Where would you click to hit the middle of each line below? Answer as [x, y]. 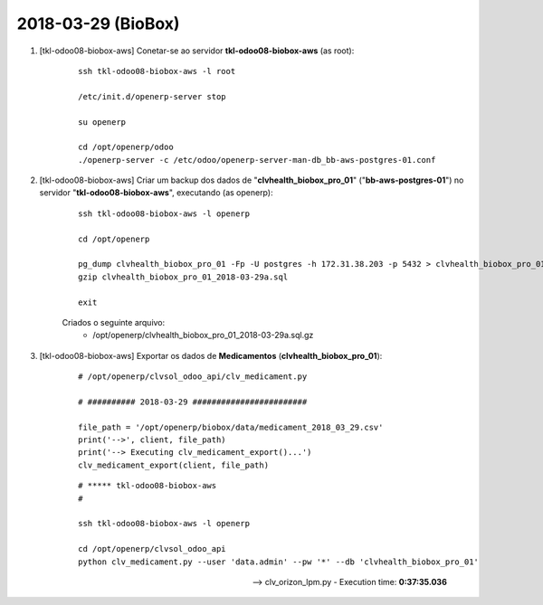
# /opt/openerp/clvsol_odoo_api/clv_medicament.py [193, 377]
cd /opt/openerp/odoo [126, 147]
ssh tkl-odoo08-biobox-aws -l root [157, 71]
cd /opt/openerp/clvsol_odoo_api [152, 549]
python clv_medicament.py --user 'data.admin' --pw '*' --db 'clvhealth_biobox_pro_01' [279, 562]
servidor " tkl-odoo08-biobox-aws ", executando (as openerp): [156, 193]
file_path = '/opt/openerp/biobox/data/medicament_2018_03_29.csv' [231, 427]
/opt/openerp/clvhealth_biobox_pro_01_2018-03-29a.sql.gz [203, 336]
